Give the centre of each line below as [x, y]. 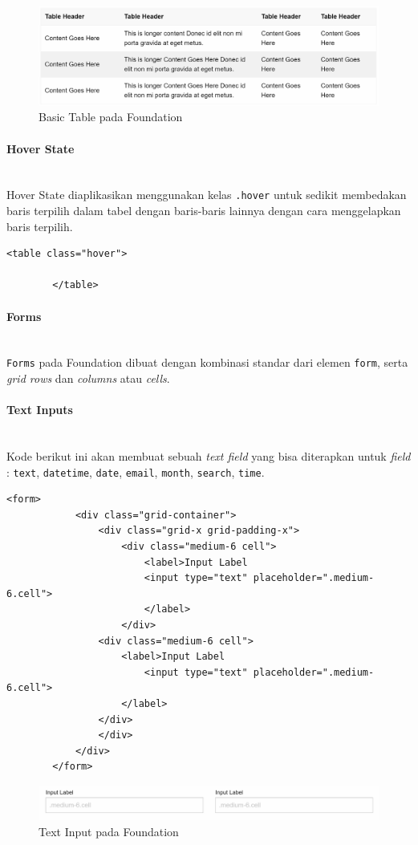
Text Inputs [40, 410]
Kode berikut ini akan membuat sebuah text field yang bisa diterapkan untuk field [209, 456]
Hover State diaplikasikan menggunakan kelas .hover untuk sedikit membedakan [207, 195]
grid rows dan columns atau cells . [88, 378]
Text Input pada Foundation [109, 831]
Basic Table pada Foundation [111, 117]
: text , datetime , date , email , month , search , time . [136, 471]
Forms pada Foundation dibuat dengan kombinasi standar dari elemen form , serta [207, 362]
